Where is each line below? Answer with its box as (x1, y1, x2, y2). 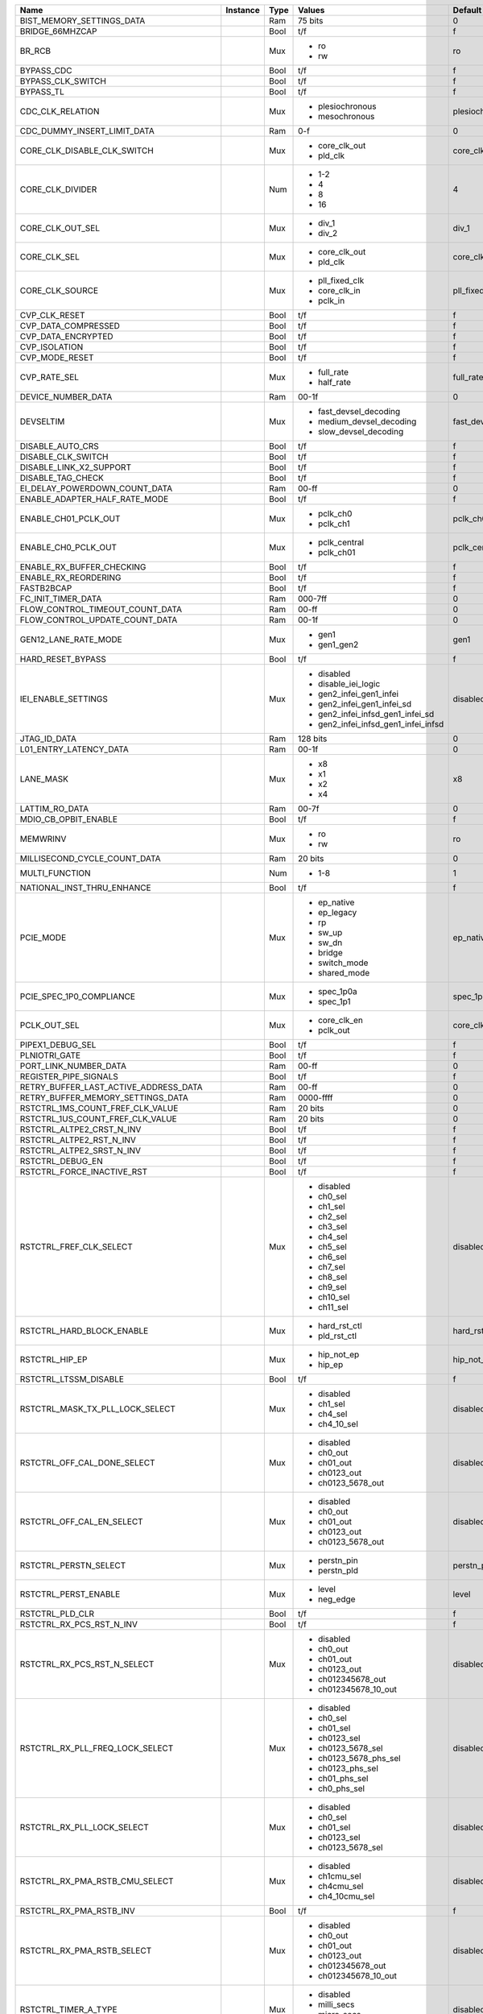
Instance (225, 5, 261, 15)
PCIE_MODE (19, 932, 67, 943)
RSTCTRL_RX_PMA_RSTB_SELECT (19, 1946, 152, 1956)
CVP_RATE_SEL (19, 371, 80, 383)
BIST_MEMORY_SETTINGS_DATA (19, 15, 146, 26)
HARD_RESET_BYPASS (19, 653, 106, 665)
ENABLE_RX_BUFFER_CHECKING (19, 562, 147, 572)
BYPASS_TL (19, 86, 64, 97)
